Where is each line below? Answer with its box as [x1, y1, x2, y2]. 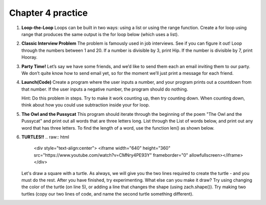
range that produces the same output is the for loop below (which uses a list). [21, 31, 179, 37]
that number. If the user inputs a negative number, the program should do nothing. [21, 86, 188, 92]
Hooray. [21, 54, 38, 60]
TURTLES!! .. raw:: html [21, 134, 69, 140]
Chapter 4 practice [9, 7, 88, 18]
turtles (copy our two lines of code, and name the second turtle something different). [21, 191, 194, 197]
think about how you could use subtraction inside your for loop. [21, 102, 150, 108]
